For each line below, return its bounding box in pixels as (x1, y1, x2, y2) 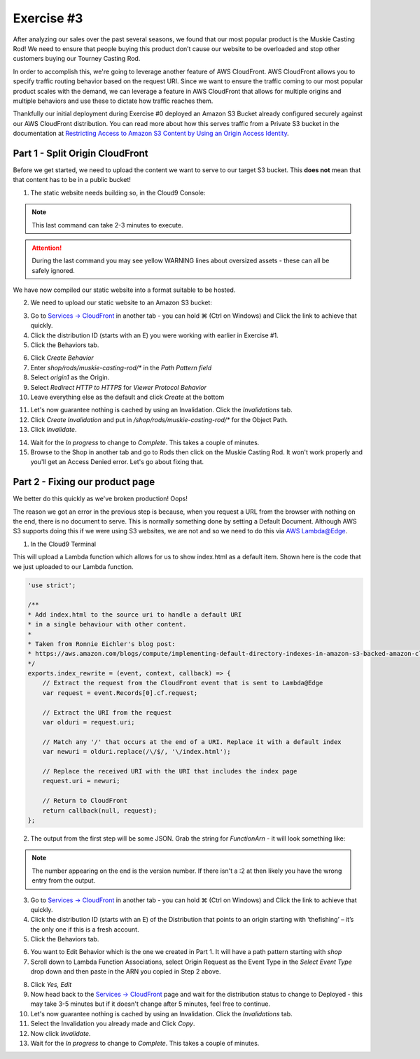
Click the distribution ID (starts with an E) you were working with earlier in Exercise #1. (30, 331, 279, 339)
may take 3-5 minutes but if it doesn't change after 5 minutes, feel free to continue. (30, 1000, 271, 1008)
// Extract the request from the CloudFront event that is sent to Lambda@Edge (42, 679, 323, 687)
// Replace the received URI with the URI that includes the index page (42, 767, 297, 775)
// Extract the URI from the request (42, 708, 172, 717)
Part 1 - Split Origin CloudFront (13, 147, 148, 159)
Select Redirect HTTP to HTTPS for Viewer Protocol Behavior (30, 383, 206, 391)
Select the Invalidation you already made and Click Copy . (30, 1019, 195, 1028)
